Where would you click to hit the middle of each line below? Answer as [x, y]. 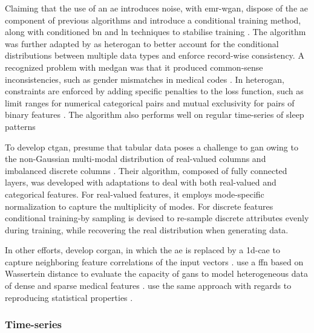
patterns [20, 126]
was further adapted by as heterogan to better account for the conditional [142, 43]
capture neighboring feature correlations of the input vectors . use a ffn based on [154, 261]
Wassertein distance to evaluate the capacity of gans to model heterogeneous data [156, 273]
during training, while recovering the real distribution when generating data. [147, 229]
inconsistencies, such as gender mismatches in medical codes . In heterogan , [145, 79]
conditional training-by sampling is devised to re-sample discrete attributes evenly [157, 218]
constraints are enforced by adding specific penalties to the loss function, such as [154, 91]
